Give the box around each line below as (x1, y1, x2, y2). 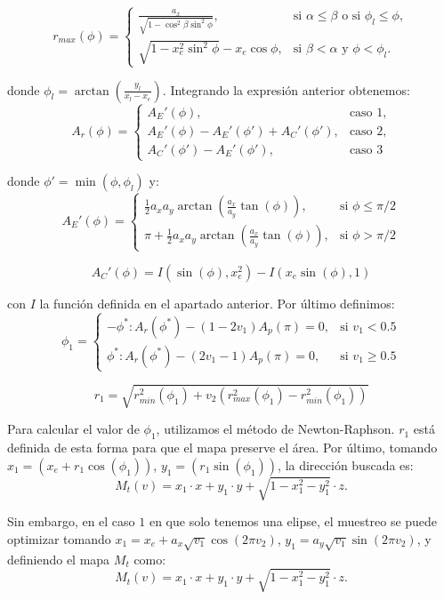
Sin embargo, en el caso (7, 512, 135, 531)
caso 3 (349, 143, 383, 156)
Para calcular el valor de (7, 420, 140, 438)
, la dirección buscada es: (278, 455, 414, 474)
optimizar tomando (7, 529, 111, 548)
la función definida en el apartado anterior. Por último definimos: (39, 293, 395, 312)
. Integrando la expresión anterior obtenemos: (162, 80, 410, 99)
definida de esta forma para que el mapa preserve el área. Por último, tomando (7, 438, 438, 457)
